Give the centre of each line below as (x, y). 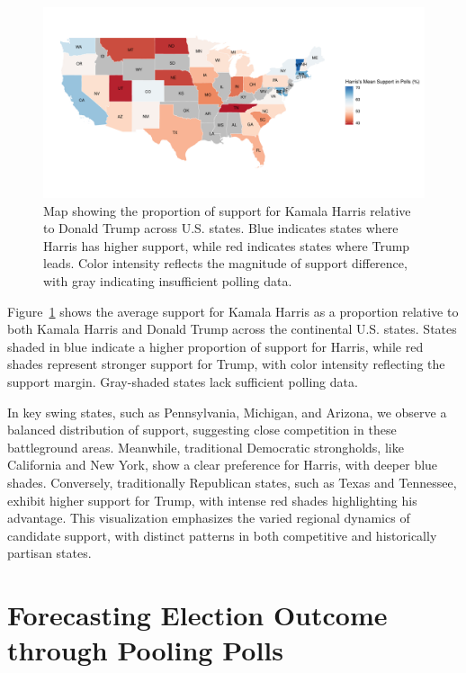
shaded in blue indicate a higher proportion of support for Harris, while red (215, 346)
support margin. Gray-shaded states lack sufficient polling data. (183, 381)
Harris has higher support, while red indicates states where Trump (227, 245)
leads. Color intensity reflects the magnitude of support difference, (225, 263)
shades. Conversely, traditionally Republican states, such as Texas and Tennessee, (232, 482)
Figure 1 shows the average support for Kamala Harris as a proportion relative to (233, 311)
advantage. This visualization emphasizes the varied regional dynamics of (209, 518)
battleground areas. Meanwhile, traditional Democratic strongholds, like (206, 447)
